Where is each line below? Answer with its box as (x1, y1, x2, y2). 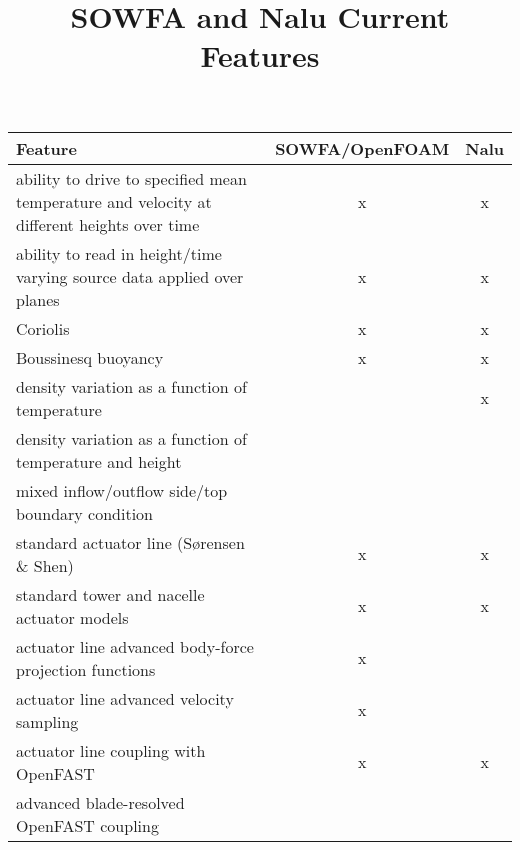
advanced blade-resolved (16, 790, 185, 814)
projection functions (16, 657, 156, 681)
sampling (16, 709, 79, 733)
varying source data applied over (16, 264, 244, 288)
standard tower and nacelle (16, 582, 205, 606)
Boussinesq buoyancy (16, 345, 164, 369)
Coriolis (16, 316, 70, 340)
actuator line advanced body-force (16, 634, 254, 658)
